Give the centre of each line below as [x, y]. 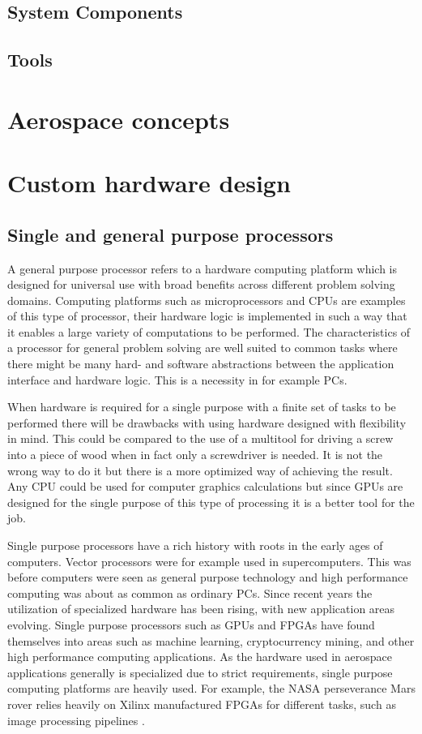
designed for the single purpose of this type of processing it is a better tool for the [211, 502]
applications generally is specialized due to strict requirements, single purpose [200, 672]
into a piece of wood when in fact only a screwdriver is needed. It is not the [195, 455]
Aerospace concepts [119, 119]
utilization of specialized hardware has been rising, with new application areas [201, 609]
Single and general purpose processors [171, 234]
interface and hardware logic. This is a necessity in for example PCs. [177, 379]
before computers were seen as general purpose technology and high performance [208, 577]
